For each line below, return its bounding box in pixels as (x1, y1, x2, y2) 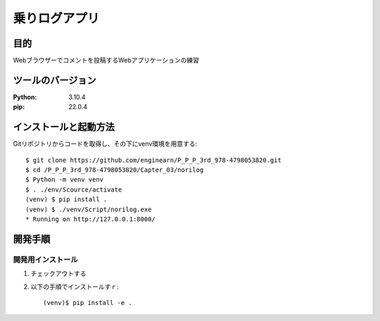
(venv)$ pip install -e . (43, 298, 133, 306)
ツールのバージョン (13, 74, 96, 86)
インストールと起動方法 (13, 121, 115, 133)
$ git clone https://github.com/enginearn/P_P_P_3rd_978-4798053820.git (25, 156, 281, 164)
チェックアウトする (30, 270, 87, 278)
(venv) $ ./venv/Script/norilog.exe (25, 205, 152, 213)
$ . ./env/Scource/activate (25, 185, 122, 194)
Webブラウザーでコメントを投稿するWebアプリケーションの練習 (13, 56, 200, 65)
